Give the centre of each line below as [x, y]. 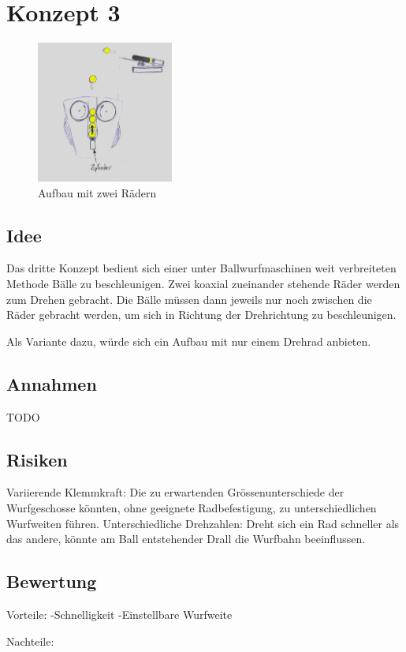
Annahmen [52, 383]
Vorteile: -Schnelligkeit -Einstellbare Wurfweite [119, 614]
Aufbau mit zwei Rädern [97, 192]
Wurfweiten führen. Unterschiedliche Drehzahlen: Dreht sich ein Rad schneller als [203, 523]
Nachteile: [30, 641]
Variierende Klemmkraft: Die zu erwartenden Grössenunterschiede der [175, 492]
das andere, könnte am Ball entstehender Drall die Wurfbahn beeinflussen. [186, 539]
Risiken [37, 459]
